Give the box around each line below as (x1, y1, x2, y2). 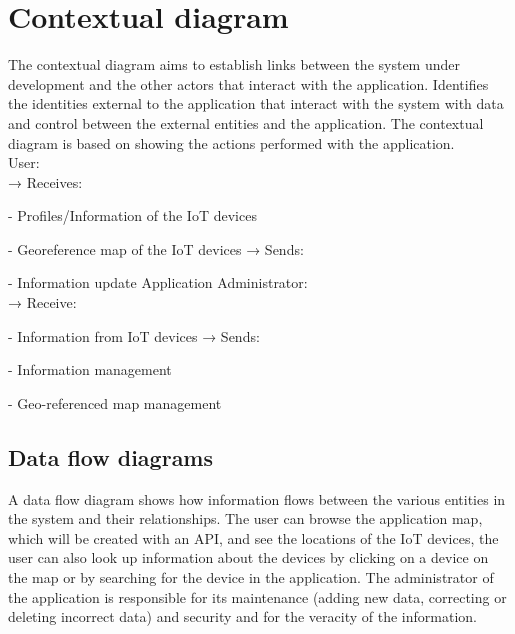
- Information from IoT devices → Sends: (8, 325, 260, 346)
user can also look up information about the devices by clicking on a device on (8, 547, 489, 568)
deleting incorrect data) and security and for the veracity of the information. (8, 606, 477, 627)
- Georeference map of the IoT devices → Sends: (8, 238, 304, 259)
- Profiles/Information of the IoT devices (8, 205, 257, 226)
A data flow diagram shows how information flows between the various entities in (8, 488, 506, 509)
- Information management (8, 359, 172, 380)
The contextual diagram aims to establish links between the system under (8, 54, 461, 75)
